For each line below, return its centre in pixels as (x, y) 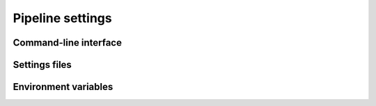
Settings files (42, 65)
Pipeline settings (62, 18)
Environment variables (63, 87)
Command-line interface (67, 43)
